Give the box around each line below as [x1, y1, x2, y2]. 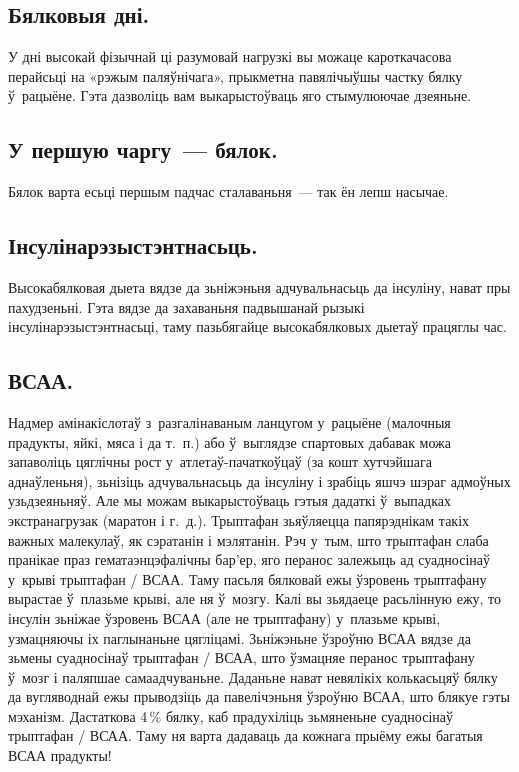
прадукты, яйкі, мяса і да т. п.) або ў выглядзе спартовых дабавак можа [8, 431, 452, 452]
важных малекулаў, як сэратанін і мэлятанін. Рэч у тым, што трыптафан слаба [8, 529, 489, 550]
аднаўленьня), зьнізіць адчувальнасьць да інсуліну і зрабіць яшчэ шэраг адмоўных [8, 470, 511, 491]
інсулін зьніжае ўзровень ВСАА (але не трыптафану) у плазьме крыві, [8, 607, 441, 628]
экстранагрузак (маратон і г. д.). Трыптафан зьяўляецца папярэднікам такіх [8, 509, 470, 530]
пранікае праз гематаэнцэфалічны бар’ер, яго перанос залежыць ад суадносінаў [8, 549, 491, 570]
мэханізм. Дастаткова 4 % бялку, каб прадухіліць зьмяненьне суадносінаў [8, 705, 454, 726]
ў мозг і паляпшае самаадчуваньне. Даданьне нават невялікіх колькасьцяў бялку [8, 666, 498, 687]
